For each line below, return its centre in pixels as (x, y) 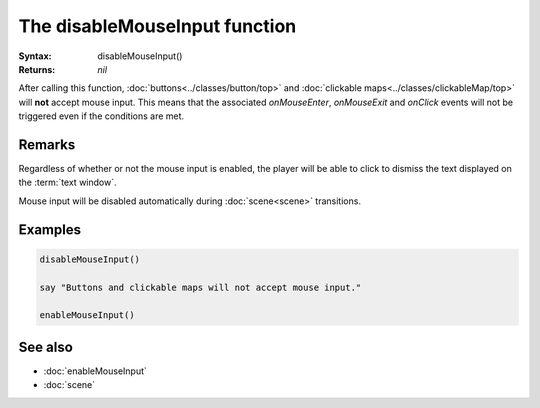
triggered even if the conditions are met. (101, 116)
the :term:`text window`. (67, 182)
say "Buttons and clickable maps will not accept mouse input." (200, 287)
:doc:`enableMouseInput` (95, 371)
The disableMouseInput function (157, 26)
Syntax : (35, 56)
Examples (50, 229)
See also (46, 346)
